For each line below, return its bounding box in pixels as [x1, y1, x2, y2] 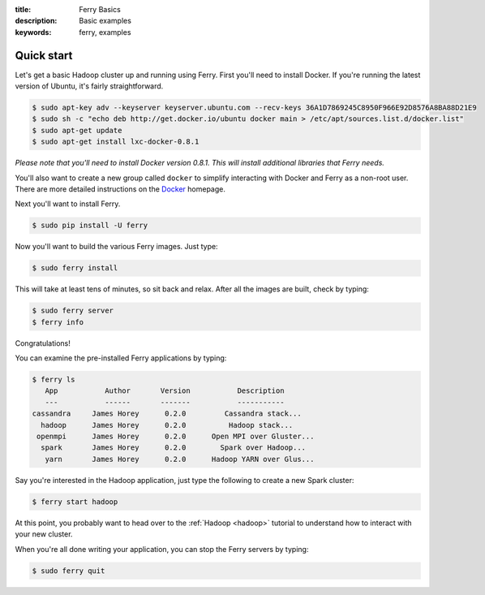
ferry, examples [79, 27, 131, 37]
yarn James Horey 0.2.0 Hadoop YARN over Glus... [45, 455, 315, 463]
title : [15, 5, 32, 14]
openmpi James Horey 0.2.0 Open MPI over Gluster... [36, 432, 315, 442]
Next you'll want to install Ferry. [15, 199, 121, 209]
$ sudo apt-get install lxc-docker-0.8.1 [32, 137, 200, 146]
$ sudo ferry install [32, 264, 118, 273]
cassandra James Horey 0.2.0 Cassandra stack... [32, 409, 302, 418]
